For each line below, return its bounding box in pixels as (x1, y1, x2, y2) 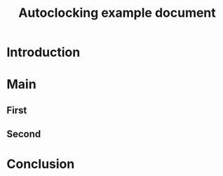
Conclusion (6, 156, 75, 172)
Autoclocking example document (18, 5, 217, 21)
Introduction (6, 44, 81, 60)
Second (6, 128, 41, 140)
